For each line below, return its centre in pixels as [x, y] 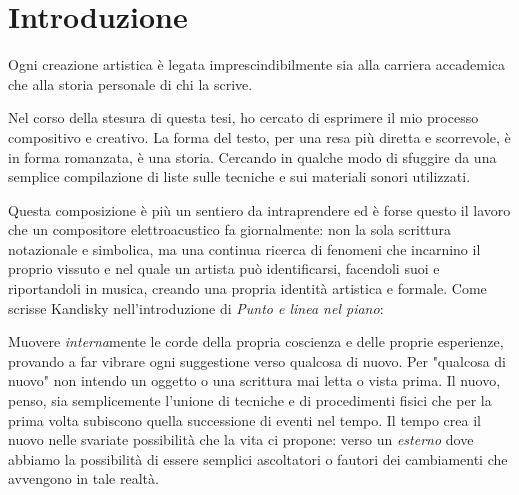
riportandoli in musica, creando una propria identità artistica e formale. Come [247, 288]
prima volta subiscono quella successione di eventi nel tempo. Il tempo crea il [244, 419]
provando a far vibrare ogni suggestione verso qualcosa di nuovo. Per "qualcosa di [257, 360]
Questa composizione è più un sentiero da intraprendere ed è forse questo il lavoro [259, 209]
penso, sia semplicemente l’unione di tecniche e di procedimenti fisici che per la [250, 400]
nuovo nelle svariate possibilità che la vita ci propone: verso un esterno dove [241, 439]
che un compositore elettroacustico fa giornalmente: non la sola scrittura [230, 229]
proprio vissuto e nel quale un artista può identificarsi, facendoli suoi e [224, 268]
